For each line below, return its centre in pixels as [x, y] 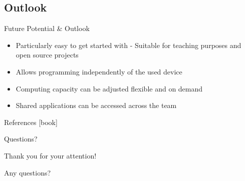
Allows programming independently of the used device [99, 71]
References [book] [31, 122]
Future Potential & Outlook [47, 28]
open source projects [47, 55]
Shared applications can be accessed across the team [96, 105]
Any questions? [28, 172]
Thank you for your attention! [50, 155]
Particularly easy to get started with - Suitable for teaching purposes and [129, 45]
